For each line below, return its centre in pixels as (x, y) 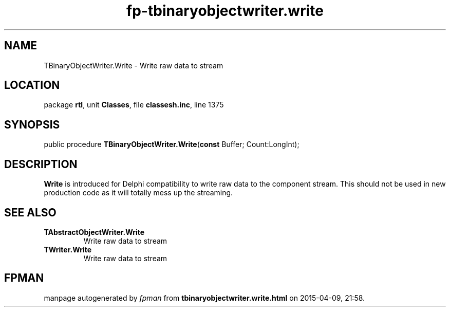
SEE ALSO (30, 212)
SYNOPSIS (32, 124)
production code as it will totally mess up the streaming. (138, 193)
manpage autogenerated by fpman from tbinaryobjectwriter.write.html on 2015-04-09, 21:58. (204, 298)
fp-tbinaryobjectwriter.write (225, 11)
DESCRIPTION (41, 164)
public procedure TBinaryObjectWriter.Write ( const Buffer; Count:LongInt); (172, 144)
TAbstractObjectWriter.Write (94, 232)
